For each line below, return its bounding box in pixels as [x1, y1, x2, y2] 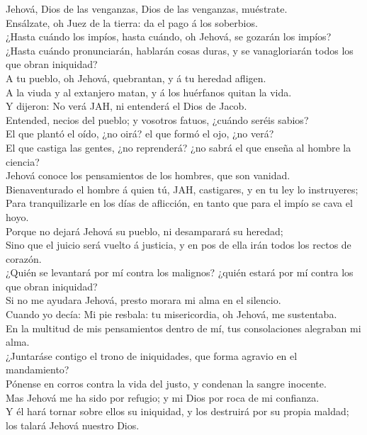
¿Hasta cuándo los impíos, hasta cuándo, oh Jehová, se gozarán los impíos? [6, 29, 332, 44]
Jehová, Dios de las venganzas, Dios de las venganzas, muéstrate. [6, 1, 288, 16]
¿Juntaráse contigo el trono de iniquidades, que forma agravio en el [6, 348, 298, 363]
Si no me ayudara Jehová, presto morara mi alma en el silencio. [6, 293, 281, 307]
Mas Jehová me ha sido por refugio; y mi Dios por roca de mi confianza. [6, 390, 320, 405]
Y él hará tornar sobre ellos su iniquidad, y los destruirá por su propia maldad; [6, 404, 349, 419]
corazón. [6, 251, 42, 266]
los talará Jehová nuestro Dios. [6, 417, 140, 432]
